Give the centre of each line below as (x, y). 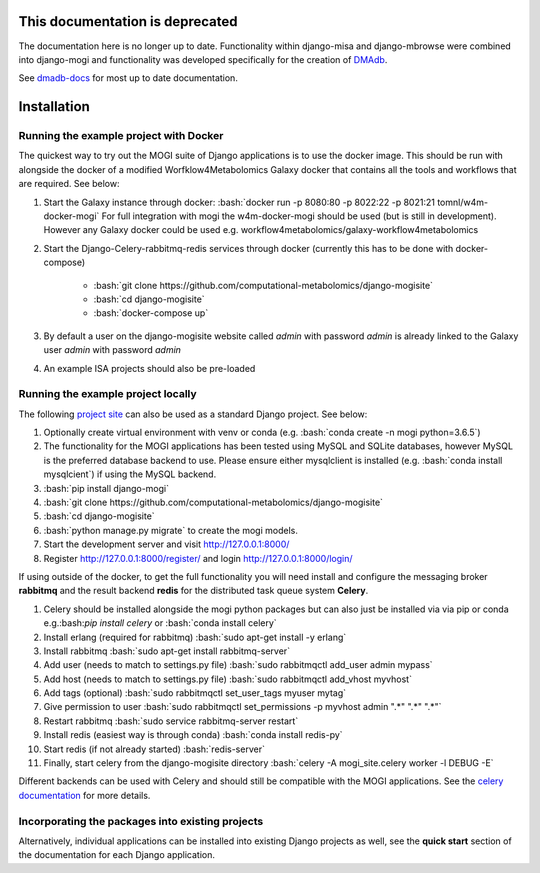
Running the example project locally (107, 394)
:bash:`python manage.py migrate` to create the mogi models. (171, 530)
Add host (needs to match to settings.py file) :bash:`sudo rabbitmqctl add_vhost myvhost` (227, 679)
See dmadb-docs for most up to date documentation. (128, 78)
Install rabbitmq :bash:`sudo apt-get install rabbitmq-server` (166, 651)
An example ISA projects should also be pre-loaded (149, 368)
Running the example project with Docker (121, 136)
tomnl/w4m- (462, 202)
